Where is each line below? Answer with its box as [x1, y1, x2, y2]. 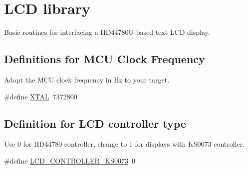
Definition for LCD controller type [4, 115, 186, 131]
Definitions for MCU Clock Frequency [4, 51, 205, 67]
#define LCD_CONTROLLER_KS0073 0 [4, 155, 136, 166]
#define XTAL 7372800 [4, 91, 77, 101]
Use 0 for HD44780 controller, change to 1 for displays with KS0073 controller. [4, 139, 245, 149]
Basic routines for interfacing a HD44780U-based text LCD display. [4, 27, 210, 37]
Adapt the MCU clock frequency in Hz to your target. [4, 74, 170, 84]
